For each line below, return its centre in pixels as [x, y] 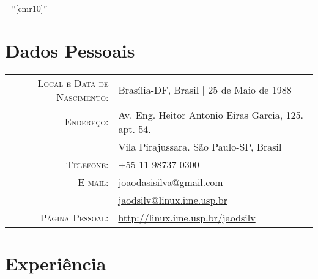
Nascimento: [83, 97]
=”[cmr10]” [26, 8]
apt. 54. [135, 128]
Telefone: [87, 164]
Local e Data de [73, 83]
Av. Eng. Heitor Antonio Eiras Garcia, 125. [211, 114]
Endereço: [87, 122]
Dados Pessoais [70, 50]
